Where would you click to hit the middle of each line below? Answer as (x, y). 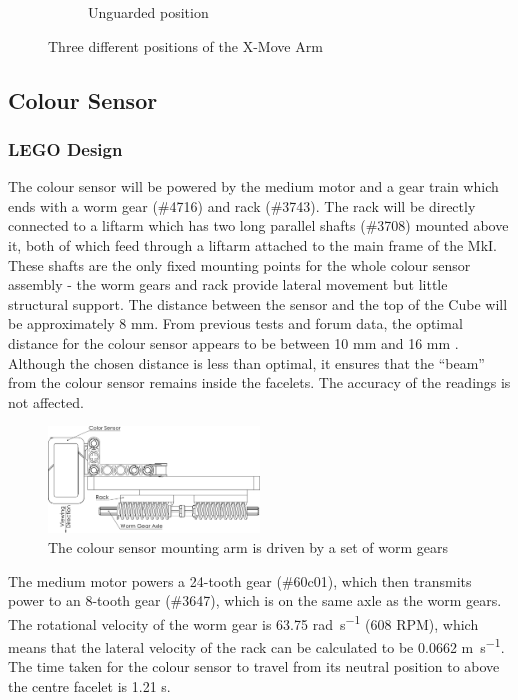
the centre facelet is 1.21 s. (89, 685)
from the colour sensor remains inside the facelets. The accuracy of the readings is (259, 382)
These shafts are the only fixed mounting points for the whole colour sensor (239, 264)
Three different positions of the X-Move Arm (185, 45)
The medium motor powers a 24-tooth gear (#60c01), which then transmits (240, 580)
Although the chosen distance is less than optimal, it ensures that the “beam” (246, 362)
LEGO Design (65, 148)
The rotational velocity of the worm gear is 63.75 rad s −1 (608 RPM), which (243, 622)
